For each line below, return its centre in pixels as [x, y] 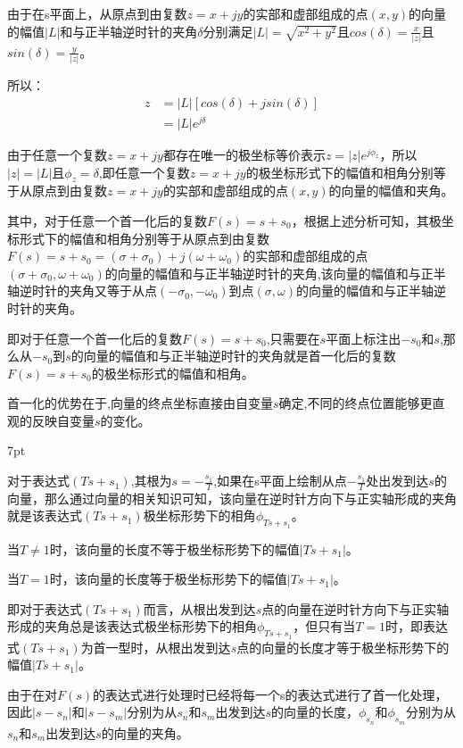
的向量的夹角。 [145, 732]
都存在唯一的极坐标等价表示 [244, 154]
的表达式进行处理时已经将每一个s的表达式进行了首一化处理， [270, 694]
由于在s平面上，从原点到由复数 [97, 13]
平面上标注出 [364, 338]
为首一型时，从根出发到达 [156, 647]
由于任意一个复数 [57, 154]
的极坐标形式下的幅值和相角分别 [339, 172]
